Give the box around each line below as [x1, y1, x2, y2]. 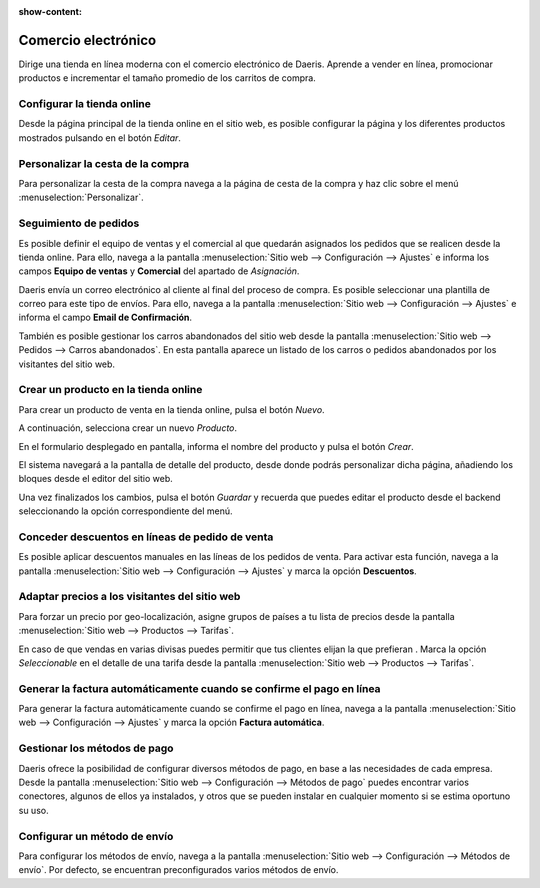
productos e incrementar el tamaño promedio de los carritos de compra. [18, 72, 317, 84]
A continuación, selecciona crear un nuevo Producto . [18, 422, 238, 434]
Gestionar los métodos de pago [18, 741, 174, 755]
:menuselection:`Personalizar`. [18, 191, 144, 204]
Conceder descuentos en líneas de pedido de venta [18, 530, 274, 544]
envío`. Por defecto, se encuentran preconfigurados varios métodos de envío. [18, 864, 339, 876]
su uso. [18, 804, 49, 816]
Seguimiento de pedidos [18, 216, 140, 230]
